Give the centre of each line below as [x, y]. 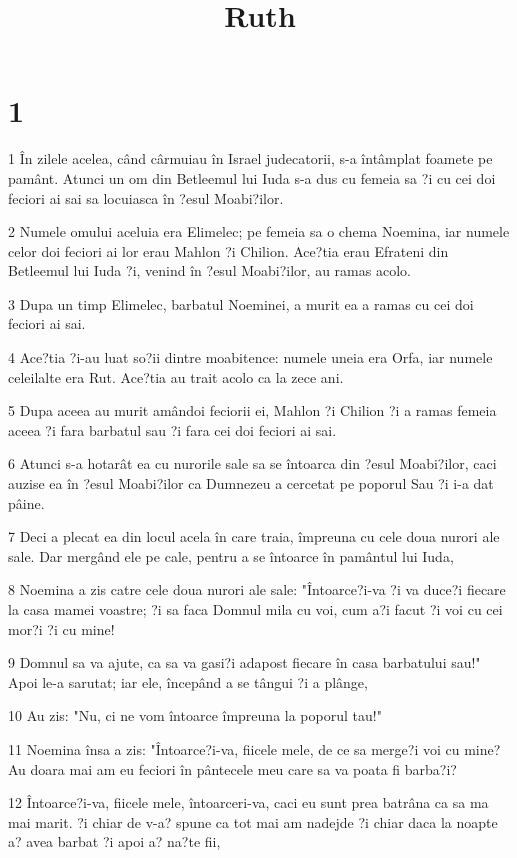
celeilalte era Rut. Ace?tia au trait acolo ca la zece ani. [176, 376]
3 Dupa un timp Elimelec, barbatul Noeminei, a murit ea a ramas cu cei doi [241, 303]
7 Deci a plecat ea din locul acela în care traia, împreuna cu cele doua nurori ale [254, 536]
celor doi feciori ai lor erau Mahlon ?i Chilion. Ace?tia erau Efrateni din [228, 250]
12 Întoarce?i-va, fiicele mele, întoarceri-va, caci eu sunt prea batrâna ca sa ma [248, 802]
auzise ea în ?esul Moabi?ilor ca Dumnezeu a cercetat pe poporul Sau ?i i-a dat [251, 483]
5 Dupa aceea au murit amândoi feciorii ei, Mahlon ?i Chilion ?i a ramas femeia [252, 410]
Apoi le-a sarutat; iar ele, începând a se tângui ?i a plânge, [188, 681]
